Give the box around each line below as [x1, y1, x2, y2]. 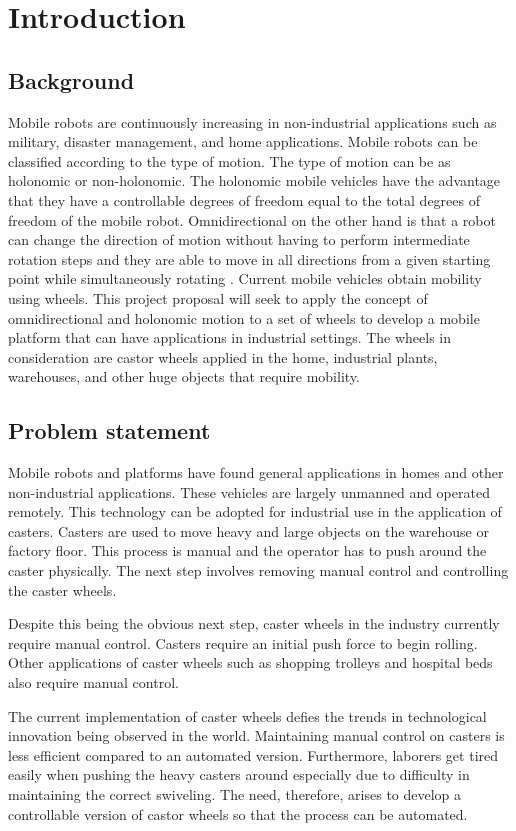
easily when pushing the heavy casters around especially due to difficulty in [8, 764, 470, 785]
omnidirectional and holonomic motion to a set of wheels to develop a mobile [8, 307, 480, 328]
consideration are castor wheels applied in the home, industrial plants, [8, 346, 438, 367]
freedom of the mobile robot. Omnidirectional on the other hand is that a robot [8, 209, 496, 230]
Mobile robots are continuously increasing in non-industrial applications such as [8, 111, 497, 132]
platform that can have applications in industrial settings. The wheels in [8, 327, 452, 348]
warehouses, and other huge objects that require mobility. [8, 366, 360, 387]
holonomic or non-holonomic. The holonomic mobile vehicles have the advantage [8, 170, 501, 191]
